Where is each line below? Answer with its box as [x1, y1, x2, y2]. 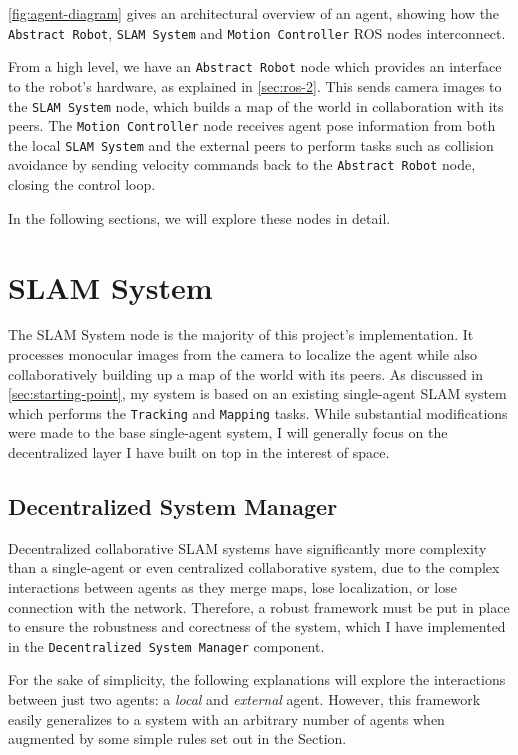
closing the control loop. [8, 174, 156, 195]
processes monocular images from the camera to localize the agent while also [8, 344, 478, 365]
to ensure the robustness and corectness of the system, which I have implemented [8, 616, 506, 637]
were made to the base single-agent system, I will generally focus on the [8, 422, 448, 443]
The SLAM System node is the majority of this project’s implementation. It [8, 324, 474, 345]
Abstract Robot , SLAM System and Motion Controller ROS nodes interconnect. [8, 22, 506, 43]
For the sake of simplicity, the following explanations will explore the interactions [8, 669, 506, 690]
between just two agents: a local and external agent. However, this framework [8, 689, 481, 710]
